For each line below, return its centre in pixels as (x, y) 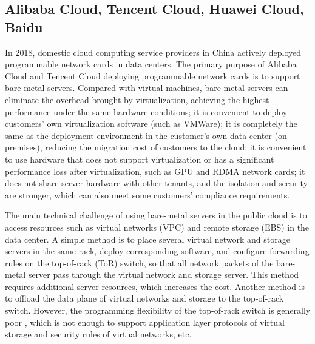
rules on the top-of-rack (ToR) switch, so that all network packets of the (139, 262)
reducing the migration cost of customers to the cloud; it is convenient (176, 147)
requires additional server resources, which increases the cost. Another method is (155, 286)
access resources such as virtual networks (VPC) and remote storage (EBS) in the (157, 227)
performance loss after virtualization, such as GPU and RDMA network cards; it (155, 171)
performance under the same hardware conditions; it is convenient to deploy (146, 111)
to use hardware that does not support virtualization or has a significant (140, 159)
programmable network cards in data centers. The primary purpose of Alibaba (151, 64)
